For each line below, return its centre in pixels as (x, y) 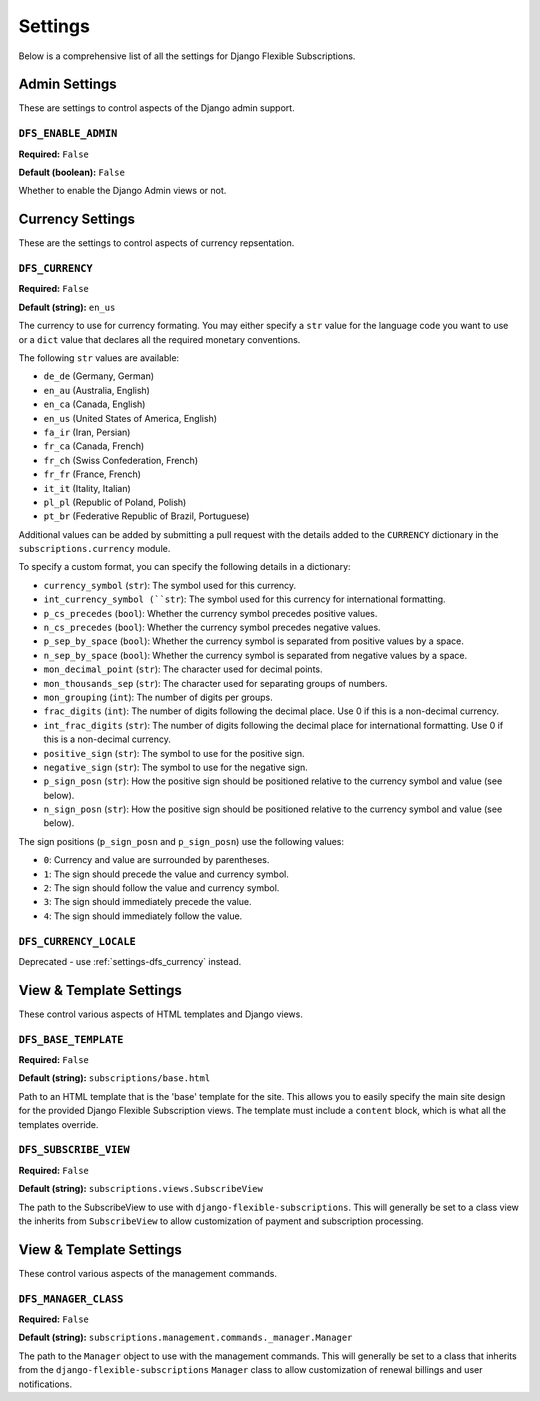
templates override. (58, 1124)
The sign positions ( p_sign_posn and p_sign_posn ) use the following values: (181, 841)
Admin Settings (67, 84)
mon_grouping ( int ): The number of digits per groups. (158, 697)
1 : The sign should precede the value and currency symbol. (166, 874)
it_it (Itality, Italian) (87, 488)
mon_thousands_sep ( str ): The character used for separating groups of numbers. (215, 683)
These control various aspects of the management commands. (147, 1273)
